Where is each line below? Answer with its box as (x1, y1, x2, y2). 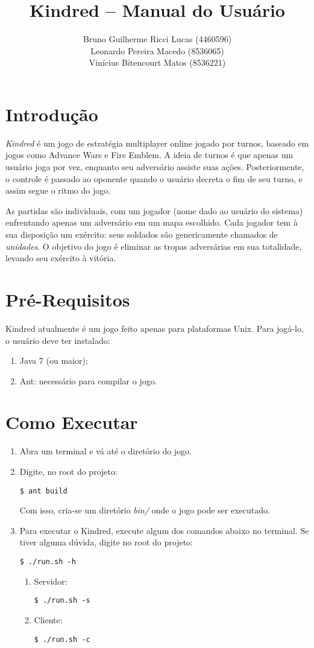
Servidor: (34, 574, 68, 587)
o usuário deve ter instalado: (5, 334, 110, 346)
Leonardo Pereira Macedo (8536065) (90, 44, 224, 57)
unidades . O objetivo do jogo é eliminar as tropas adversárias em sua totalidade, (5, 240, 302, 252)
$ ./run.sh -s (34, 596, 90, 605)
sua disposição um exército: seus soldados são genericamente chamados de (5, 228, 278, 240)
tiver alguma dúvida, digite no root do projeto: (19, 536, 193, 548)
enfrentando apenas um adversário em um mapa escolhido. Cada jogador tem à (5, 216, 298, 229)
